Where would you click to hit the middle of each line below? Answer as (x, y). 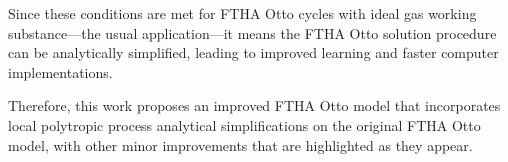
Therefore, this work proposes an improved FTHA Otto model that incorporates (254, 105)
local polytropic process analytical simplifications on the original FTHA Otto (244, 124)
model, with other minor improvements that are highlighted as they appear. (240, 144)
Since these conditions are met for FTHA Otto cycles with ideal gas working (242, 13)
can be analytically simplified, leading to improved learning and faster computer (253, 52)
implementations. (60, 71)
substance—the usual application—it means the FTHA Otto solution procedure (252, 32)
